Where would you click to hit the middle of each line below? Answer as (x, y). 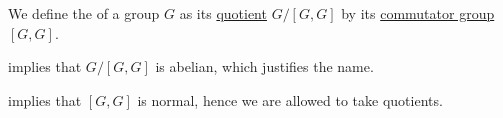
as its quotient (223, 13)
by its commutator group (418, 13)
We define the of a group (84, 13)
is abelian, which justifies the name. (264, 66)
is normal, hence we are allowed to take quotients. (290, 99)
